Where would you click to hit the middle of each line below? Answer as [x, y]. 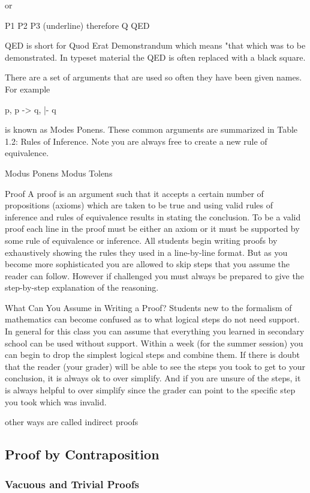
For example [28, 89]
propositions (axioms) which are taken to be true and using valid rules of [139, 205]
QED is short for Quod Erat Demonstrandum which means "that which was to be [155, 45]
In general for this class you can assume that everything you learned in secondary [155, 331]
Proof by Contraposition [82, 454]
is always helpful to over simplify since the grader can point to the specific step [150, 390]
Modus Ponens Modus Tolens [59, 173]
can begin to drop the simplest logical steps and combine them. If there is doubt [153, 355]
